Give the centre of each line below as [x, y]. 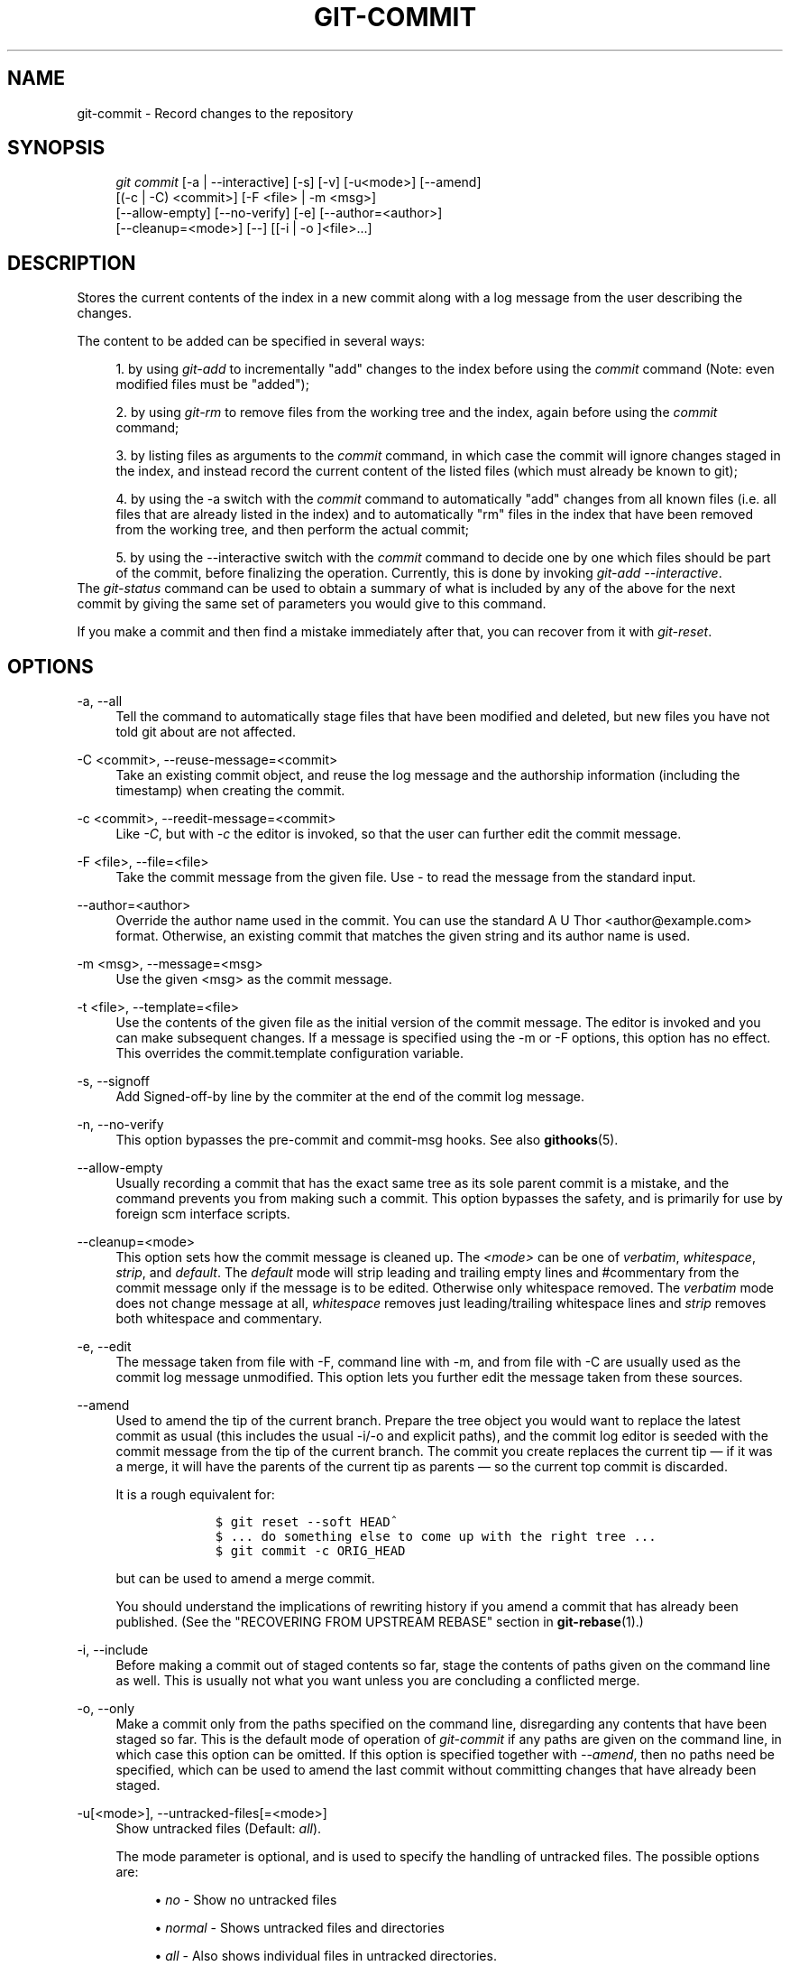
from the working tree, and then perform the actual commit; [292, 530]
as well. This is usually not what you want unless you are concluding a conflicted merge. [378, 1681]
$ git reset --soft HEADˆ [307, 1522]
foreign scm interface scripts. [203, 1214]
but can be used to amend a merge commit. [245, 1579]
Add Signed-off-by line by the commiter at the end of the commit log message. [350, 1097]
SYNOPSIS [56, 148]
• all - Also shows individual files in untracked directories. [326, 1956]
